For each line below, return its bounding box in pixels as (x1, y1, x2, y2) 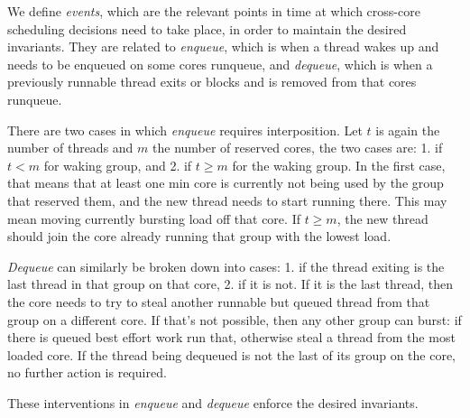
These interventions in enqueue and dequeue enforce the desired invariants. (7, 393, 419, 412)
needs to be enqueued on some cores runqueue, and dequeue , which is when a (7, 54, 433, 73)
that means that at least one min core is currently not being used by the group (7, 173, 444, 192)
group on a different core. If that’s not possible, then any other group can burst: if (7, 310, 462, 329)
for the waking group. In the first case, (232, 155, 446, 174)
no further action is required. (7, 363, 167, 382)
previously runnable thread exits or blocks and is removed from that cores (7, 72, 417, 91)
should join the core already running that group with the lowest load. (7, 227, 392, 246)
